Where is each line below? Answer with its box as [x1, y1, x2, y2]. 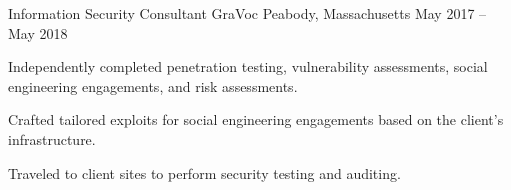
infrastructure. [8, 128, 96, 149]
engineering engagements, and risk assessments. [8, 75, 298, 96]
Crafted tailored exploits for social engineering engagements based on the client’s [8, 109, 504, 130]
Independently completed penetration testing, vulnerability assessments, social [8, 56, 488, 77]
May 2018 [8, 22, 68, 43]
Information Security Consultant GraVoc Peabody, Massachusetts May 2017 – [8, 3, 487, 23]
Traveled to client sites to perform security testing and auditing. [8, 162, 401, 183]
